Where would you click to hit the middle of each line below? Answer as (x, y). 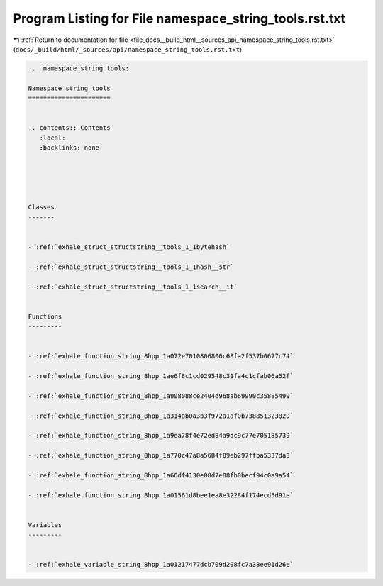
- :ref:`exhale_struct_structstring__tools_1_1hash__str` (131, 267)
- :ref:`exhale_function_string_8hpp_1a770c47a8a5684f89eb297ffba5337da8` (161, 455)
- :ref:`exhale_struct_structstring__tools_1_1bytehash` (129, 247)
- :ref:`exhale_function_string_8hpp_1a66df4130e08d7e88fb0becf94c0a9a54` (161, 475)
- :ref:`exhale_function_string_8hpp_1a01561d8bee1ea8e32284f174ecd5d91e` (161, 495)
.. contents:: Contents (70, 128)
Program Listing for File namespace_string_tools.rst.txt (179, 18)
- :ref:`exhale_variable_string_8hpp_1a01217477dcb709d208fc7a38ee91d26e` (161, 565)
